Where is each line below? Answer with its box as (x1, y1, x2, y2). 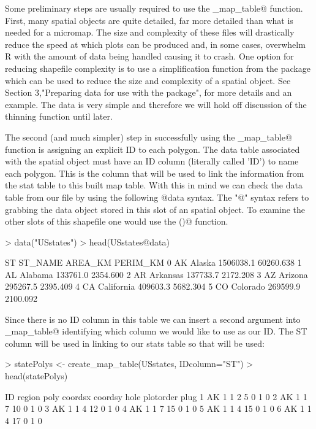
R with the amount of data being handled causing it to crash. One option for (5, 50, 294, 63)
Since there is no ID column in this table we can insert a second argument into (5, 312, 301, 325)
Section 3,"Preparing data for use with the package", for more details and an (5, 86, 292, 99)
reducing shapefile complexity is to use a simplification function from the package (5, 61, 310, 74)
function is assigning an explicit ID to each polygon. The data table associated (5, 142, 300, 155)
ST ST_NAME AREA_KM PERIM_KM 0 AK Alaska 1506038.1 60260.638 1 (5, 256, 302, 269)
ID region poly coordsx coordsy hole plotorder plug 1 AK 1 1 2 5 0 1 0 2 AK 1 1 (5, 390, 307, 403)
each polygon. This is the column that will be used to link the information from (5, 166, 304, 179)
